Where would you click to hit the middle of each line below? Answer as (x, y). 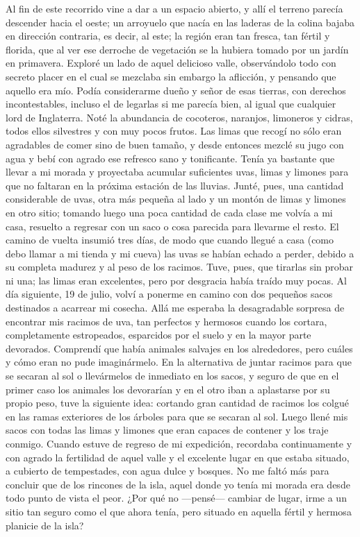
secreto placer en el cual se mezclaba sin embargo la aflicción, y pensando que (171, 76)
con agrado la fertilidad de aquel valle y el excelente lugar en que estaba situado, (178, 457)
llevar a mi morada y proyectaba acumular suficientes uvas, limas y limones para (177, 172)
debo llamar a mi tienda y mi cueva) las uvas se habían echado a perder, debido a (180, 253)
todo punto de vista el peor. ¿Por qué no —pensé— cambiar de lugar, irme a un (176, 498)
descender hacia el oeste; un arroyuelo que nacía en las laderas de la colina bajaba (180, 22)
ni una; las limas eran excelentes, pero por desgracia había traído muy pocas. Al (176, 280)
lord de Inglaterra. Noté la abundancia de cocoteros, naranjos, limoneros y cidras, (179, 117)
